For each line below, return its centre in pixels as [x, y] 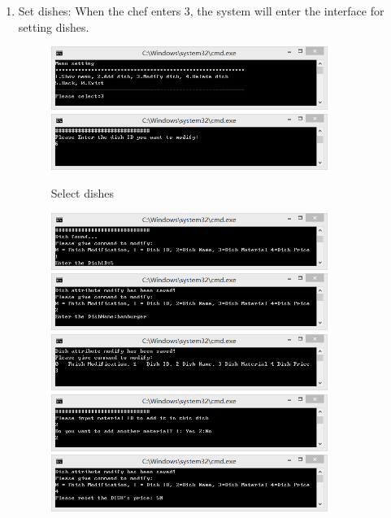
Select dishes [82, 193]
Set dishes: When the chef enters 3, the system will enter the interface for [201, 11]
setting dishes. [54, 26]
